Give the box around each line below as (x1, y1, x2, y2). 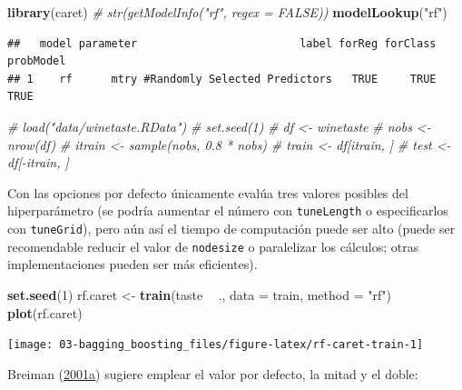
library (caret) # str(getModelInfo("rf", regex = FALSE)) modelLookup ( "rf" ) (7, 3, 447, 21)
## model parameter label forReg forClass (7, 36, 437, 50)
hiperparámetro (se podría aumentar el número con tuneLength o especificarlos (7, 201, 448, 220)
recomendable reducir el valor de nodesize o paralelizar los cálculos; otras (7, 236, 419, 255)
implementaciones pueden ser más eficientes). (7, 255, 258, 274)
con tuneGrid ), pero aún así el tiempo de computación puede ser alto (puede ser (7, 219, 456, 237)
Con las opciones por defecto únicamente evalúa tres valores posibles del (7, 183, 408, 202)
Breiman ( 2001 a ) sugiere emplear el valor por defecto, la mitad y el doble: (7, 364, 418, 383)
